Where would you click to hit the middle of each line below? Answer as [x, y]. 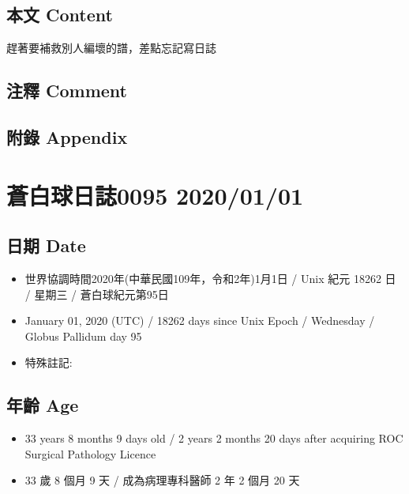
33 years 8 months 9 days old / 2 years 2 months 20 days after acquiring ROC [214, 438]
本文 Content [60, 15]
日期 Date [46, 245]
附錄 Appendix [67, 136]
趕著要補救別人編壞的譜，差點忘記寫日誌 [111, 48]
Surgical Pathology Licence [90, 453]
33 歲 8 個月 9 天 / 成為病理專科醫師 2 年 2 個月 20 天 [162, 480]
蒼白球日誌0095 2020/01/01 [155, 195]
